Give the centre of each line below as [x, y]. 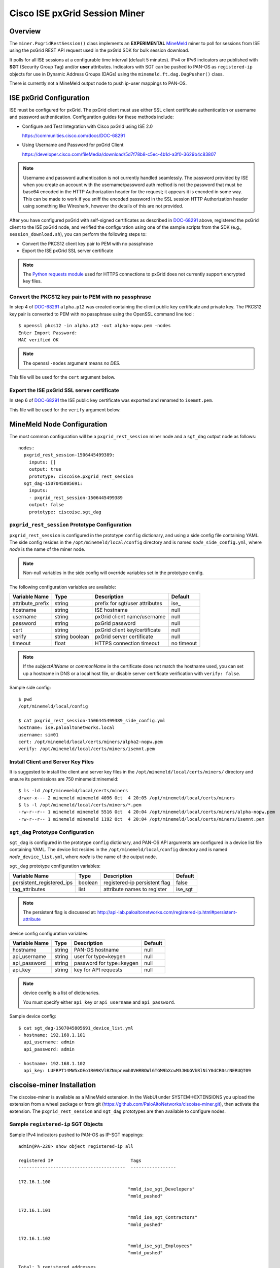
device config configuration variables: [49, 933]
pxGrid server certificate [124, 637]
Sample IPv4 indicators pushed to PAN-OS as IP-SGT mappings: [77, 1135]
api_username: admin [49, 1042]
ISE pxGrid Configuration [49, 98]
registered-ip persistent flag [137, 883]
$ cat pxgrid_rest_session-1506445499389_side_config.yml [92, 720]
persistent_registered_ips [43, 883]
